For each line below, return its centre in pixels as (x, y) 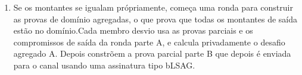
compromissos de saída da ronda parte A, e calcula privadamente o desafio (149, 42)
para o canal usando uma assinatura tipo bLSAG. (104, 65)
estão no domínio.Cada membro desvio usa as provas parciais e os (133, 30)
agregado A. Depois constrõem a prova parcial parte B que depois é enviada (152, 53)
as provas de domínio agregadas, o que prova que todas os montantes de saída (155, 19)
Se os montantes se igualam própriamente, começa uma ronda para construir (153, 7)
